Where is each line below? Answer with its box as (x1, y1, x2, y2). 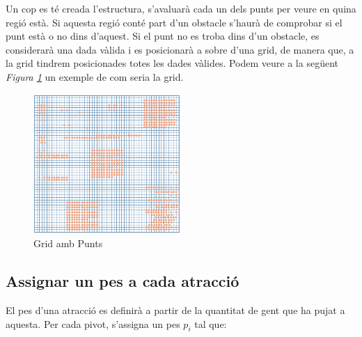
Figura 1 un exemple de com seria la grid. (6, 69, 184, 84)
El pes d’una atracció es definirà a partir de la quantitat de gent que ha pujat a (6, 302, 345, 317)
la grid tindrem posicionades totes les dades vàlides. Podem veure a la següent (6, 56, 338, 70)
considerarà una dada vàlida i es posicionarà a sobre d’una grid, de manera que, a (6, 42, 354, 56)
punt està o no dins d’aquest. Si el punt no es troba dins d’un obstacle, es (6, 29, 320, 43)
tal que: (194, 316, 227, 331)
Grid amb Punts (33, 236, 103, 251)
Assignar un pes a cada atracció (6, 270, 239, 292)
